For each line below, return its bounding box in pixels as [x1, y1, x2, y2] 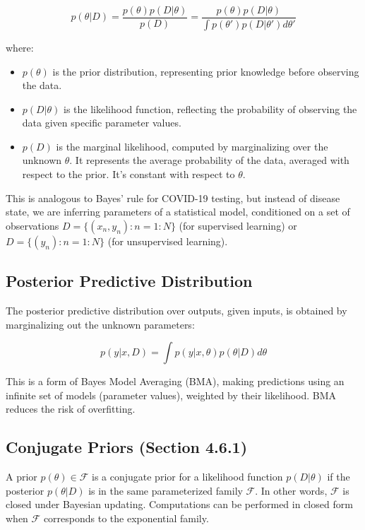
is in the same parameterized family [88, 483, 243, 497]
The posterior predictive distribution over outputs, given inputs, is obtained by [6, 303, 347, 318]
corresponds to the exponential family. [43, 511, 209, 525]
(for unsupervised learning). [107, 233, 228, 248]
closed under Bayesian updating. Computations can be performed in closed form [6, 497, 353, 512]
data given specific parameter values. [22, 115, 181, 130]
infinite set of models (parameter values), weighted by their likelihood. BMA [6, 387, 336, 402]
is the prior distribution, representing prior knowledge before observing [52, 64, 359, 78]
